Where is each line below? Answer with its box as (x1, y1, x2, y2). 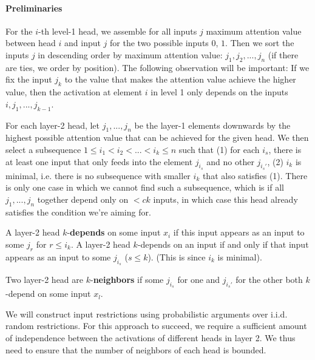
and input (64, 36, 101, 49)
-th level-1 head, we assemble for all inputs (38, 24, 197, 37)
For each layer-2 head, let (5, 118, 100, 131)
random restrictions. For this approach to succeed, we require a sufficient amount (5, 319, 307, 332)
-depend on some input (5, 287, 91, 300)
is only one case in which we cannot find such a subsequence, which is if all (5, 181, 284, 194)
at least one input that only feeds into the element (5, 155, 193, 168)
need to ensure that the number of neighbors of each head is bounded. (5, 343, 266, 356)
